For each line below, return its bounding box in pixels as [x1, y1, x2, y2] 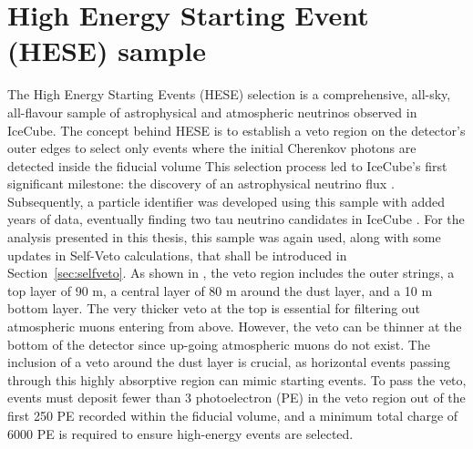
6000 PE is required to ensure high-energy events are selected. [7, 423, 354, 443]
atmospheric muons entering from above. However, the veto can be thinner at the [7, 317, 462, 336]
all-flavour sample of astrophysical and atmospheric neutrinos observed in [7, 102, 417, 121]
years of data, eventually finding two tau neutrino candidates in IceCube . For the [7, 209, 465, 229]
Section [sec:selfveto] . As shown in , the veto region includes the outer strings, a [7, 263, 455, 282]
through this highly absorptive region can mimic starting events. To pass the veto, [7, 370, 467, 389]
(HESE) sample [7, 32, 206, 69]
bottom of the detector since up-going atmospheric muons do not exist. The [7, 334, 430, 353]
